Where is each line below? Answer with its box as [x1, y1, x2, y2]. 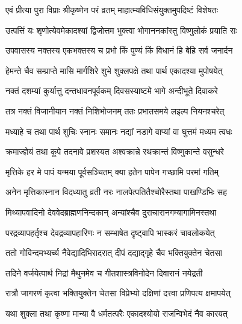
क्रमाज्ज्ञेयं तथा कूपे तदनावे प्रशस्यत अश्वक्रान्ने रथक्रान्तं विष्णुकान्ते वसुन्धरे [5, 145, 224, 158]
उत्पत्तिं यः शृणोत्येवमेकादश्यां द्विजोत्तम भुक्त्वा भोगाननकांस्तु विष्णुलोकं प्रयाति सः [5, 23, 237, 36]
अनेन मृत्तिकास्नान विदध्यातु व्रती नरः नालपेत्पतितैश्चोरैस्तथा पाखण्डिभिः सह [5, 185, 227, 198]
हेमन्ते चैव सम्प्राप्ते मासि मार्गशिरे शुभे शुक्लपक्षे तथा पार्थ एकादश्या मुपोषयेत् [5, 64, 223, 76]
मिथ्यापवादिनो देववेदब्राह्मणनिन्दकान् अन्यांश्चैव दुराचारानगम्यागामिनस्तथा [5, 205, 217, 218]
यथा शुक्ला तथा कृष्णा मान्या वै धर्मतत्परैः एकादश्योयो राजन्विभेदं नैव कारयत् [5, 307, 228, 319]
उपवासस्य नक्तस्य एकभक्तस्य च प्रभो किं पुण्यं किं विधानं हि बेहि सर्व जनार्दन [5, 44, 233, 57]
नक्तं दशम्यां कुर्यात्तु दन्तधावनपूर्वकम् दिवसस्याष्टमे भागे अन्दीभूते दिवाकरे [5, 84, 218, 97]
